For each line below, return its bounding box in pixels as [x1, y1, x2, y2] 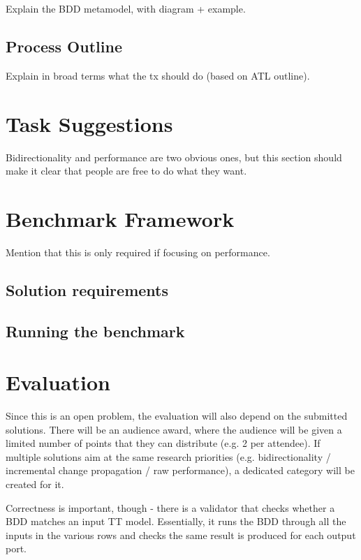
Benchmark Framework [6, 204, 235, 233]
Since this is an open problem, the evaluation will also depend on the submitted [6, 408, 348, 423]
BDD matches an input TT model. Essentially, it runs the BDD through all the [6, 514, 346, 529]
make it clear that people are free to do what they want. [6, 163, 247, 178]
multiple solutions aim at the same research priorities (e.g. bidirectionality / [6, 449, 331, 464]
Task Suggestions [6, 109, 173, 138]
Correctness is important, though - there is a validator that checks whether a [6, 500, 335, 515]
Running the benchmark [6, 320, 185, 341]
